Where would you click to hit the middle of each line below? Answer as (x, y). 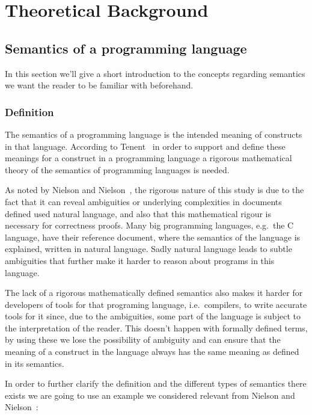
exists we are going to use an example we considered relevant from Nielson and (150, 395)
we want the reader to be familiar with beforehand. (99, 85)
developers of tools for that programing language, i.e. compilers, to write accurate (156, 304)
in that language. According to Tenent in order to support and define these (145, 146)
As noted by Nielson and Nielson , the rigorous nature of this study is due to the (154, 190)
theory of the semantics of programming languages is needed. (117, 169)
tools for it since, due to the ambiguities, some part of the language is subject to (153, 316)
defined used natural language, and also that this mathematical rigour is (138, 213)
